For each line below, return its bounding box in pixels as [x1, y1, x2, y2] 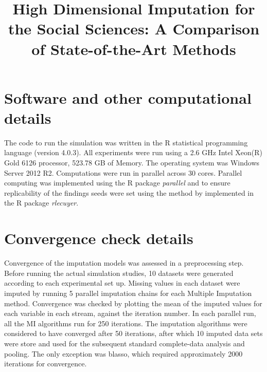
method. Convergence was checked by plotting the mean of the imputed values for [4, 297, 262, 308]
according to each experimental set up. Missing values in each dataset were [4, 277, 240, 288]
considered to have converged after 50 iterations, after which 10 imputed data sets [4, 328, 263, 339]
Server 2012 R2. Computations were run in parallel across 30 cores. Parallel [4, 167, 242, 178]
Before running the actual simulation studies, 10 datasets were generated [4, 267, 234, 278]
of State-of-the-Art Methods [31, 38, 236, 59]
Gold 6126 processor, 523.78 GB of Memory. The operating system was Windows [4, 157, 260, 168]
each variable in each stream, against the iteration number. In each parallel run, [4, 308, 256, 319]
